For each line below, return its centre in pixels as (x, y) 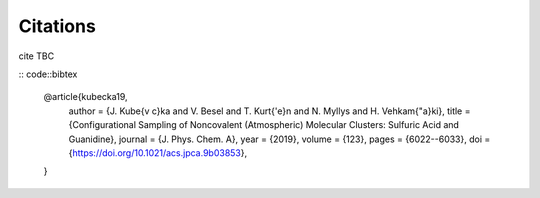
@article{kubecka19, (86, 97)
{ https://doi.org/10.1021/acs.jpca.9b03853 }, (158, 152)
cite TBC (36, 56)
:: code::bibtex (48, 74)
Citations (57, 26)
